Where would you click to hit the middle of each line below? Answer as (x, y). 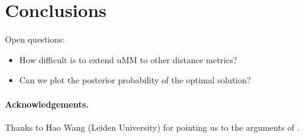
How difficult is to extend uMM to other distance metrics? (128, 59)
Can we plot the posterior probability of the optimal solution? (135, 80)
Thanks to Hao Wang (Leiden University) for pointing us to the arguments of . (152, 127)
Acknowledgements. (47, 104)
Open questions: (35, 39)
